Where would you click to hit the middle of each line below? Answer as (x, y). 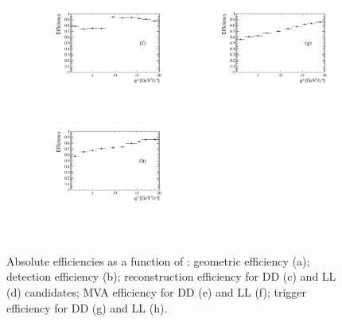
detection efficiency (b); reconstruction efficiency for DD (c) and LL (171, 276)
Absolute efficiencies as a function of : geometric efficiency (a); (158, 260)
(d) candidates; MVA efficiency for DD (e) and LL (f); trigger (157, 292)
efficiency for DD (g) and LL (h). (87, 307)
